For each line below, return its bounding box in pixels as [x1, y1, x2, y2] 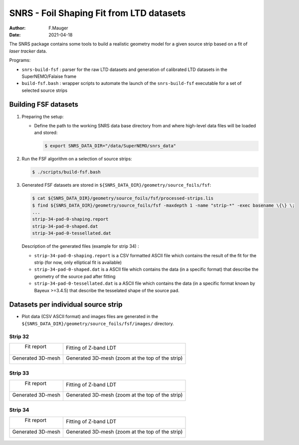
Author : [9, 25, 26, 31]
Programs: [9, 57, 31, 63]
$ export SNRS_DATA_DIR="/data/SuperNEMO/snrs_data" [44, 143, 176, 149]
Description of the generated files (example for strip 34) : [21, 243, 139, 249]
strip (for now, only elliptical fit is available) [34, 260, 122, 265]
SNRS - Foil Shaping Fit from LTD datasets [9, 7, 186, 18]
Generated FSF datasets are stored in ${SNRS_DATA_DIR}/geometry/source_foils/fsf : [21, 182, 211, 188]
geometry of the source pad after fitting [34, 273, 116, 279]
